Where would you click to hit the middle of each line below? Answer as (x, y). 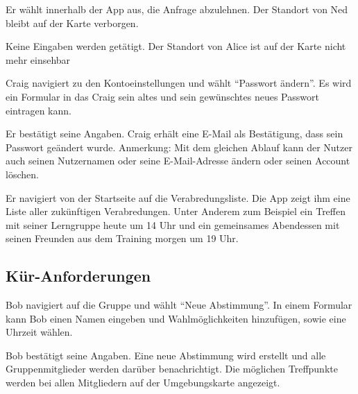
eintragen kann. (39, 110)
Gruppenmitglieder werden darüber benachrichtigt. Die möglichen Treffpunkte (172, 369)
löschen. (22, 174)
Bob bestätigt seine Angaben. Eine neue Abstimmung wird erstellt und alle (166, 355)
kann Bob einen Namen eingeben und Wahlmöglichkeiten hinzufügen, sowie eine (176, 318)
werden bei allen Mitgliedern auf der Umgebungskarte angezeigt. (143, 383)
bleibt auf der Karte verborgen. (72, 23)
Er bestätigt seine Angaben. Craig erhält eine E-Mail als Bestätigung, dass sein (174, 134)
